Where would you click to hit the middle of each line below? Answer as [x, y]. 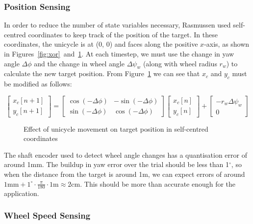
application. [22, 193]
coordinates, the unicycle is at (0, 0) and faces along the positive [101, 44]
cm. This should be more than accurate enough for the [153, 183]
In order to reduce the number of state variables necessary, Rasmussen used [117, 25]
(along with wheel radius [180, 63]
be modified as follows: [38, 84]
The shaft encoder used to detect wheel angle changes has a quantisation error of [126, 154]
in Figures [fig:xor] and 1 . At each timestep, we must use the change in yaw [119, 54]
